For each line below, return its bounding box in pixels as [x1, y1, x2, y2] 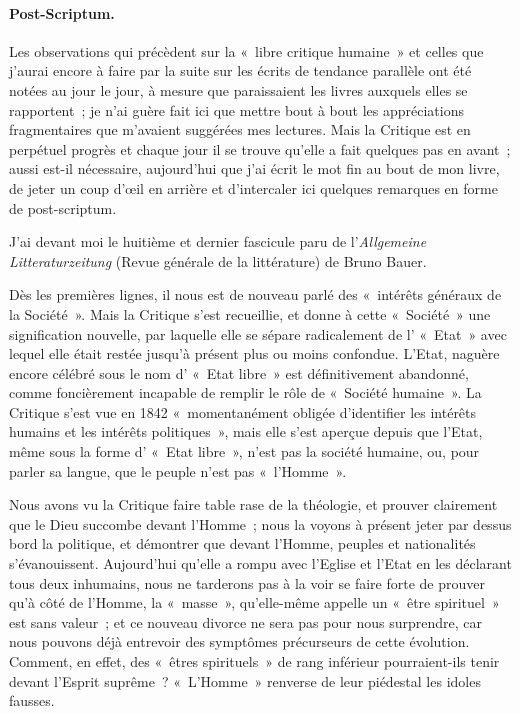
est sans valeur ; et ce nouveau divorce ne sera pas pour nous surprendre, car [9, 611, 482, 632]
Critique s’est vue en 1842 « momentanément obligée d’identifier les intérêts [9, 401, 477, 422]
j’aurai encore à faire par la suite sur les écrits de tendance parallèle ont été [9, 60, 472, 81]
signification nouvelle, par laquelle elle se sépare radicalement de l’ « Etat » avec [9, 323, 507, 344]
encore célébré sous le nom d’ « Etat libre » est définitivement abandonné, [9, 362, 469, 383]
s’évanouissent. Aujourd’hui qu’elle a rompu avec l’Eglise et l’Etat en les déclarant [9, 553, 512, 574]
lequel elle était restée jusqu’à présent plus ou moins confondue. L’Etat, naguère [9, 343, 500, 364]
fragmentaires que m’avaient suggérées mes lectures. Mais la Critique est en [9, 119, 471, 140]
